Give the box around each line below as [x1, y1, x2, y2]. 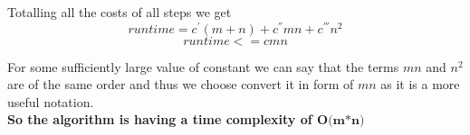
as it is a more [380, 75, 460, 94]
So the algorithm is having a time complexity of [7, 110, 312, 129]
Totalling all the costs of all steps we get [7, 3, 232, 21]
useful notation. [7, 92, 94, 111]
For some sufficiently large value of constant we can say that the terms [7, 57, 399, 76]
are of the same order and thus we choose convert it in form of [7, 75, 354, 94]
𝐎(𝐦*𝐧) [317, 114, 365, 128]
